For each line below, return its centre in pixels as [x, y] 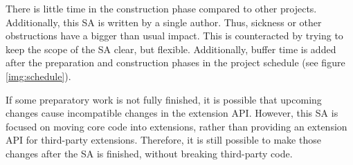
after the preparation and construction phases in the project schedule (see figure [175, 62]
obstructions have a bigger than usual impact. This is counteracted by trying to [174, 36]
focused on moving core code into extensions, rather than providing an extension [176, 126]
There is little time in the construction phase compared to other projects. [161, 8]
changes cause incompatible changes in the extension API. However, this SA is [172, 113]
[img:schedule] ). [38, 76]
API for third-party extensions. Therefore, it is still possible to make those [163, 140]
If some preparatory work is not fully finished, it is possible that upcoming [164, 99]
